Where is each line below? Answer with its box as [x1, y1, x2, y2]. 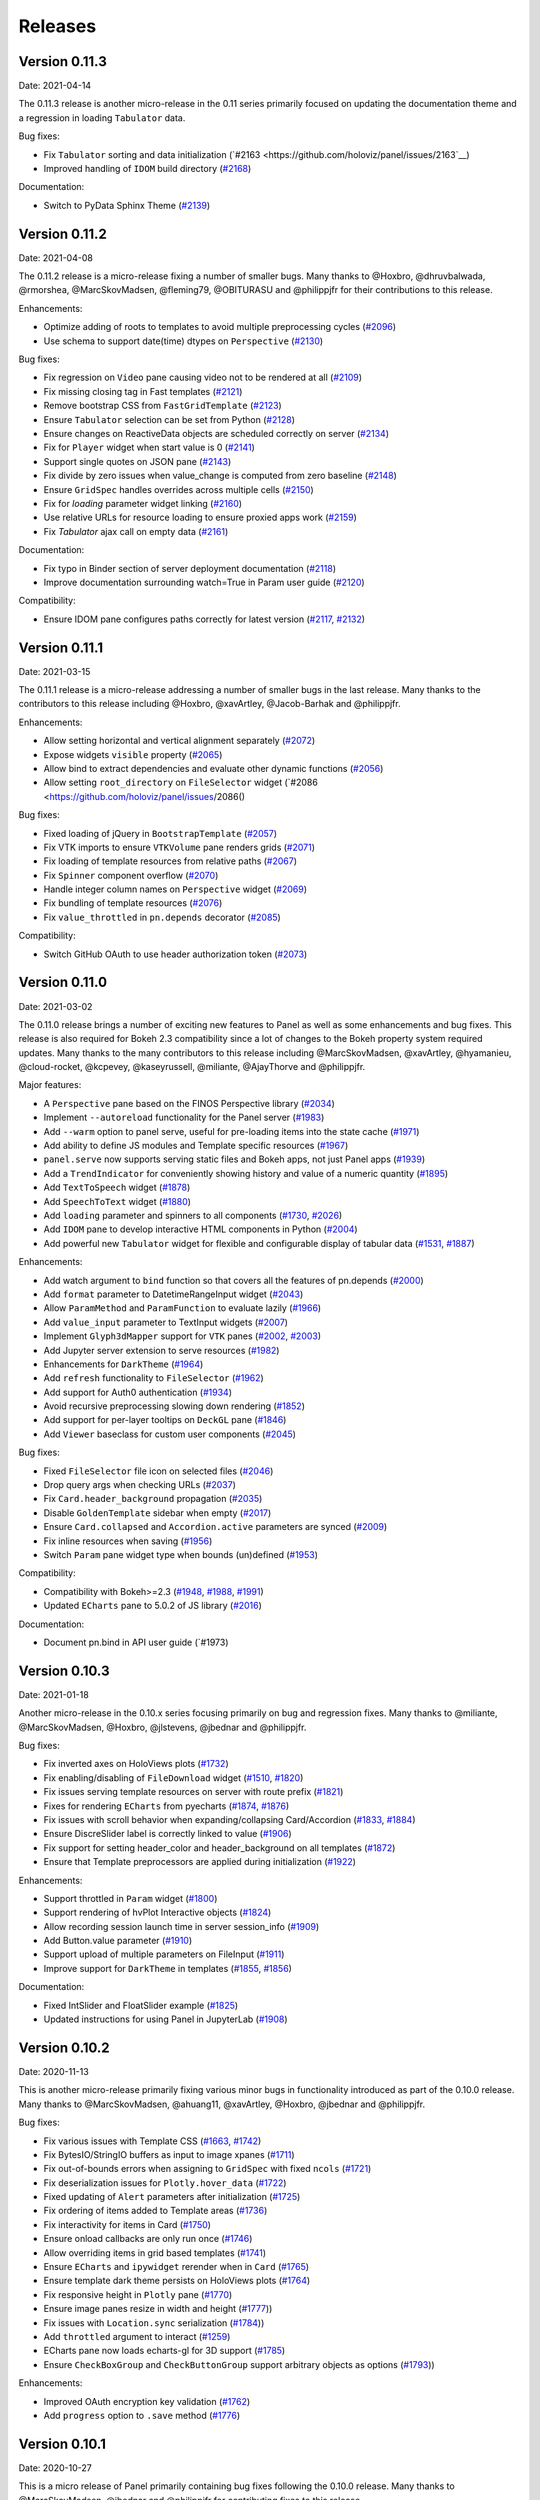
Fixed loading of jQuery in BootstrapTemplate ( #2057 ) [43, 827, 278, 839]
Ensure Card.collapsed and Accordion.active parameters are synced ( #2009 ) [43, 1521, 388, 1533]
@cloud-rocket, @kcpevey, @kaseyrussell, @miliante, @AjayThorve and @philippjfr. [18, 1061, 366, 1073]
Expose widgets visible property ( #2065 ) [43, 748, 223, 760]
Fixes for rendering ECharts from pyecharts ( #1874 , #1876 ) [43, 1800, 290, 1812]
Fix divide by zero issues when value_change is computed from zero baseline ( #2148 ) [43, 470, 397, 482]
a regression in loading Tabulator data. [18, 111, 186, 124]
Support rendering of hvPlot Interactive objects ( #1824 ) [43, 1906, 272, 1919]
